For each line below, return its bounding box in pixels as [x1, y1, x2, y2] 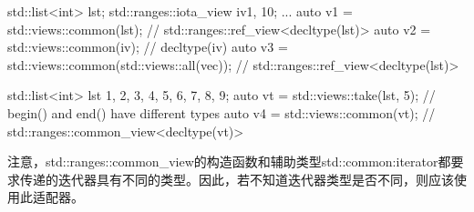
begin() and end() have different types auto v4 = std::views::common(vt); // [7, 103, 436, 122]
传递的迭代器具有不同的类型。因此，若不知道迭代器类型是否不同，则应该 [19, 169, 454, 188]
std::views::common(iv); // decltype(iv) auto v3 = [7, 37, 288, 56]
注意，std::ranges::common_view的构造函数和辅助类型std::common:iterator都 [7, 152, 451, 171]
